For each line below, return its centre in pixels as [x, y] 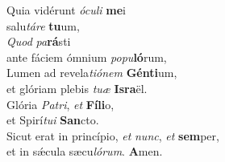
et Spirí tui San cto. [53, 120]
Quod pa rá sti [39, 41]
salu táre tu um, [43, 25]
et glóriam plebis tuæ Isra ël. [77, 88]
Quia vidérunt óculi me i [66, 10]
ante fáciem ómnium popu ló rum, [87, 57]
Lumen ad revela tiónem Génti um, [92, 73]
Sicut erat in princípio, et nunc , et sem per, [113, 135]
